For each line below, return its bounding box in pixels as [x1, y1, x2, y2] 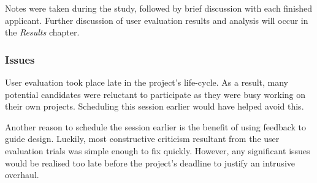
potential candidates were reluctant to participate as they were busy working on [5, 88, 306, 100]
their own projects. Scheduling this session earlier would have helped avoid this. [5, 100, 304, 113]
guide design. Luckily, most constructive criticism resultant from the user [5, 132, 280, 145]
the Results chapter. [5, 26, 80, 39]
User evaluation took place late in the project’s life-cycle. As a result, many [5, 76, 288, 88]
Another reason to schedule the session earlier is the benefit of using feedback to [5, 120, 307, 133]
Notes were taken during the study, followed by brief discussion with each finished [5, 2, 313, 14]
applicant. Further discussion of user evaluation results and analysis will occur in [5, 13, 308, 26]
